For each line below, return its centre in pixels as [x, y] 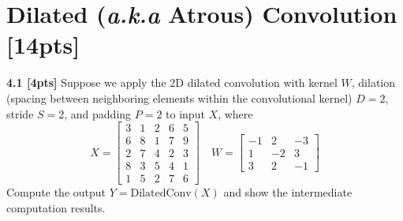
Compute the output [56, 192]
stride [20, 113]
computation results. [56, 207]
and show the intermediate [288, 192]
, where [235, 113]
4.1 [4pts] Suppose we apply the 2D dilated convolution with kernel [172, 82]
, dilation [373, 82]
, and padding [98, 113]
